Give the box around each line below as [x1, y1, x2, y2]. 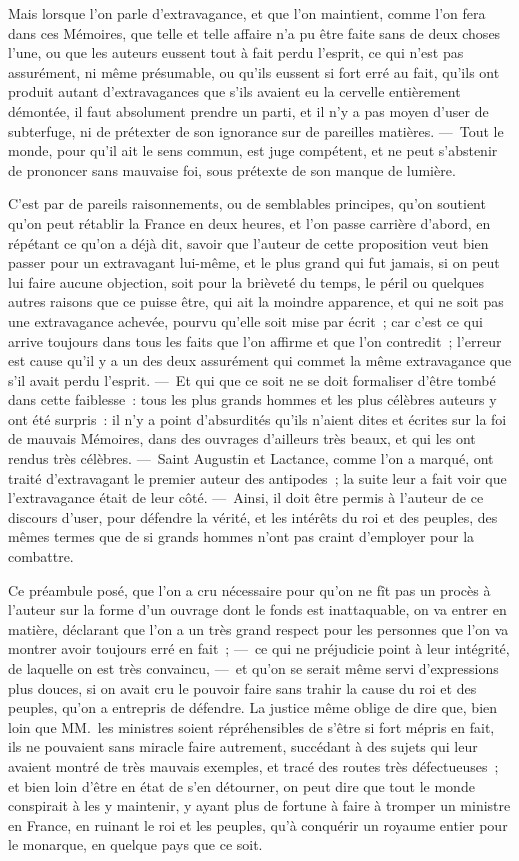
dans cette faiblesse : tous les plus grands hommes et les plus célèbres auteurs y [8, 389, 497, 410]
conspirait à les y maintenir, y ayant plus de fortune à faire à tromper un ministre [8, 795, 511, 816]
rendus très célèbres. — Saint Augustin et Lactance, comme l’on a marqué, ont [8, 448, 494, 469]
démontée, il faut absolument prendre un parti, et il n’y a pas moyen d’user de [8, 100, 489, 121]
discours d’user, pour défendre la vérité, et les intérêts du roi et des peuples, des [8, 506, 498, 527]
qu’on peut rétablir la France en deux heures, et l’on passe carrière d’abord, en [8, 212, 491, 233]
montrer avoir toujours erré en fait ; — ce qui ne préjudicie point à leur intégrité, [8, 638, 510, 659]
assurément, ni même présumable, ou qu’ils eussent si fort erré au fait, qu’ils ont [8, 61, 500, 82]
